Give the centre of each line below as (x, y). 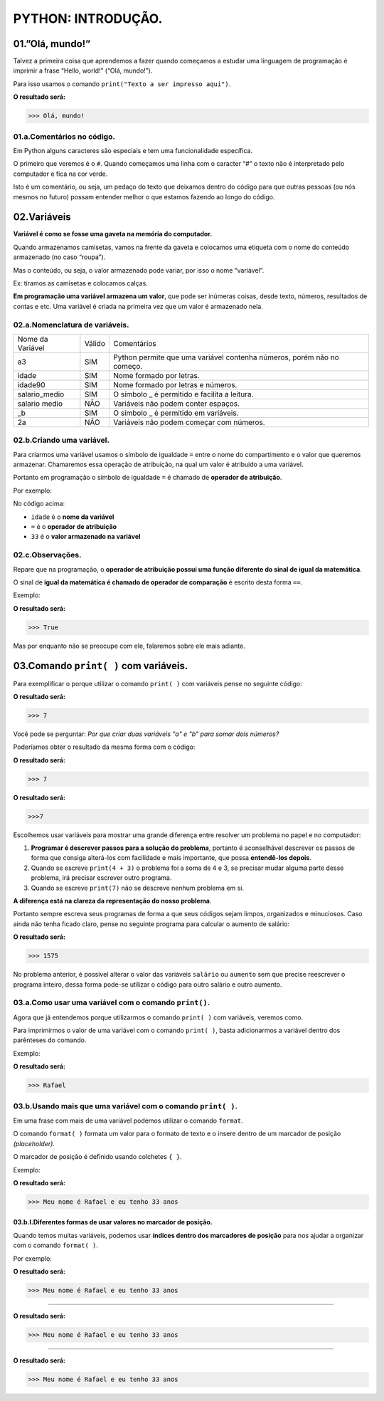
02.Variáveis (42, 217)
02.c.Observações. (47, 555)
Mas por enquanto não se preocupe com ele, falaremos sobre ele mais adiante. (129, 646)
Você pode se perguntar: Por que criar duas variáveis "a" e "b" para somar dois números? (146, 734)
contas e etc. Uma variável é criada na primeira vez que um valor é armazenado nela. (138, 306)
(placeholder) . (34, 1143)
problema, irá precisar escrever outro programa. (101, 878)
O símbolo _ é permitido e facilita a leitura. (183, 394)
